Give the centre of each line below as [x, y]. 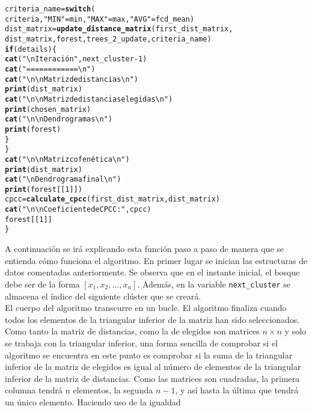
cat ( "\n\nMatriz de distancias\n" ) [72, 79]
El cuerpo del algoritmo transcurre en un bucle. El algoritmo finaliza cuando [146, 308]
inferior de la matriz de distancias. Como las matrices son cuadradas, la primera [152, 378]
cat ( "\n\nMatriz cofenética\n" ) [67, 159]
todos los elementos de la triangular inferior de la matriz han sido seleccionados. [152, 319]
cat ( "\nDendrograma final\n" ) [63, 180]
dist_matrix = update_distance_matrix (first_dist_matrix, [119, 29]
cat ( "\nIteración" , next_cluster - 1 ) [76, 59]
